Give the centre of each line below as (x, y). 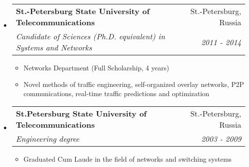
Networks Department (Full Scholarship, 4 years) (96, 67)
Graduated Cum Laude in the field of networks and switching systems (128, 159)
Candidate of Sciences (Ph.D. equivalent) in (90, 36)
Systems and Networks (54, 47)
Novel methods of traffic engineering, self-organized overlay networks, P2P (134, 84)
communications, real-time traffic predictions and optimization (116, 93)
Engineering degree (48, 138)
